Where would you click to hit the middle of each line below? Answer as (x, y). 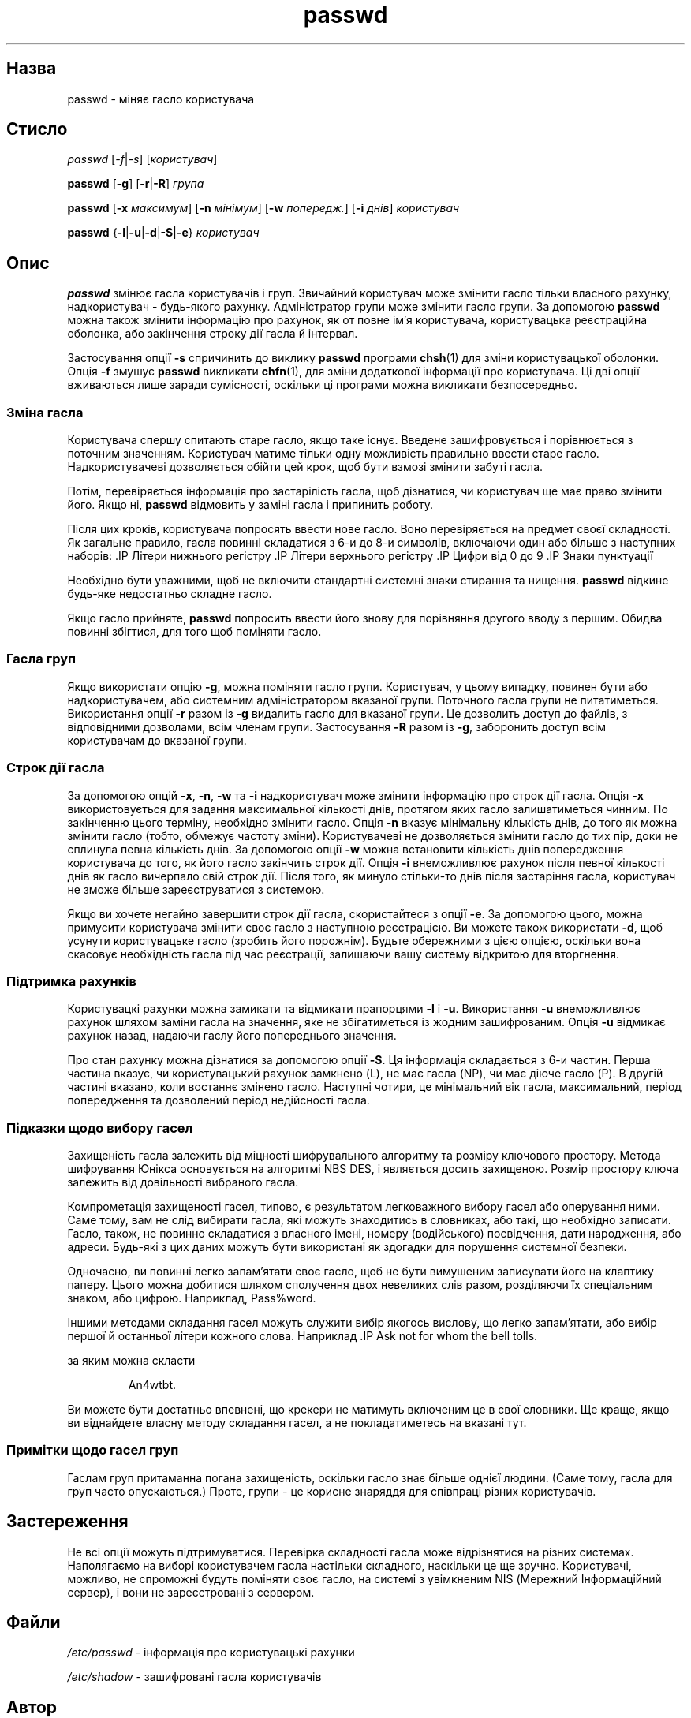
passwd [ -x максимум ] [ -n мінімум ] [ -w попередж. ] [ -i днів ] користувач (263, 208)
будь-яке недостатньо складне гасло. (170, 594)
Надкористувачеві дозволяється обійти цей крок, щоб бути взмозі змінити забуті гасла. (305, 467)
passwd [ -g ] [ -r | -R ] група (136, 184)
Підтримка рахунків (71, 981)
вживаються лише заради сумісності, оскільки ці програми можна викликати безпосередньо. (322, 385)
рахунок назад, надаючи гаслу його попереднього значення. (232, 1036)
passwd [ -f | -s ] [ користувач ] (142, 159)
